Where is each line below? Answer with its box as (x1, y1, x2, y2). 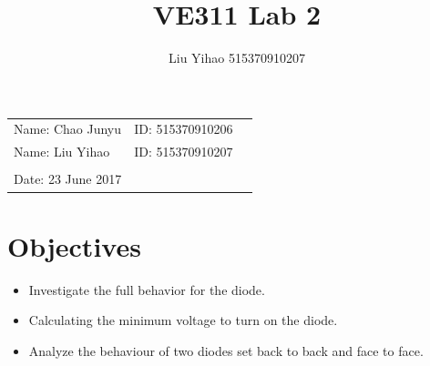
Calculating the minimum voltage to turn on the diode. (28, 310, 338, 330)
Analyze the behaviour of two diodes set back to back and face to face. (28, 341, 424, 360)
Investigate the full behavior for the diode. (28, 280, 265, 299)
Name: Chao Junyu (14, 119, 122, 138)
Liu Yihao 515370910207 (169, 48, 305, 67)
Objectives (7, 227, 141, 264)
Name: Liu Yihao (14, 142, 110, 161)
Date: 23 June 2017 (14, 169, 122, 188)
